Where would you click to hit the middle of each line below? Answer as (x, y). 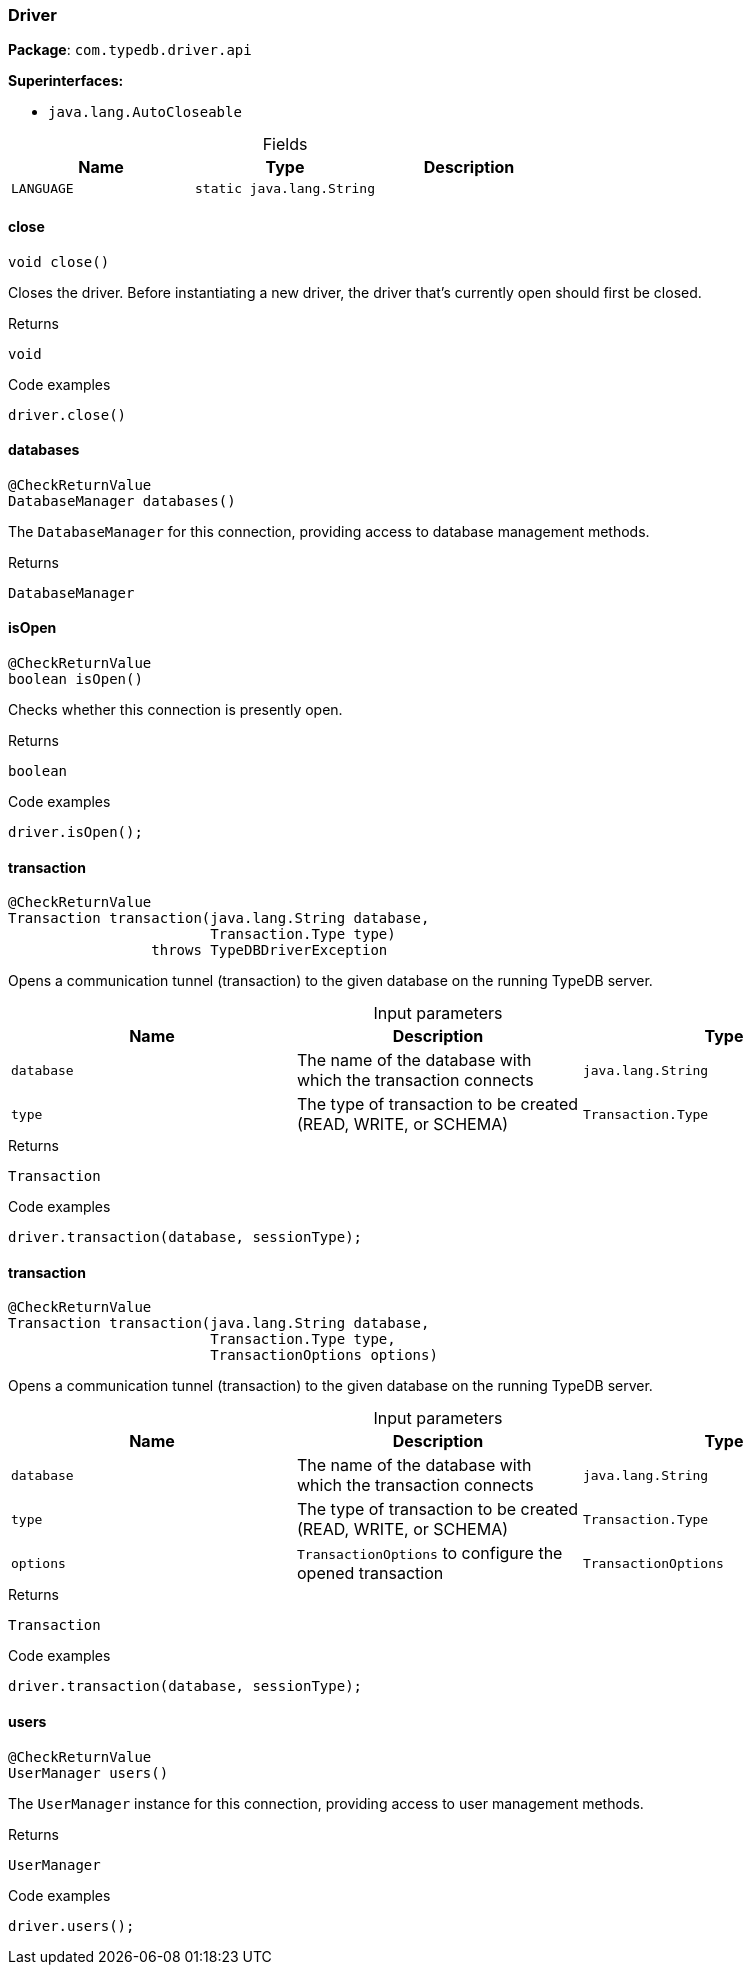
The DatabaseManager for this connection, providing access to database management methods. (329, 531)
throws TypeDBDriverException (269, 950)
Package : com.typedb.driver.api (130, 50)
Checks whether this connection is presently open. (175, 710)
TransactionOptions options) (324, 1355)
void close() (59, 261)
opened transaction (370, 1573)
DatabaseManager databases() (122, 500)
